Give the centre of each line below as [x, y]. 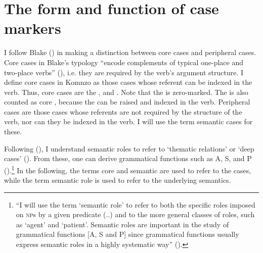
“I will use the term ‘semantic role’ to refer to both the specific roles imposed [136, 204]
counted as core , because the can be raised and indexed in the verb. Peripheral [127, 102]
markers [33, 28]
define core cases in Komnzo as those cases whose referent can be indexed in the [128, 82]
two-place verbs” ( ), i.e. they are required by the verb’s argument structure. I [124, 72]
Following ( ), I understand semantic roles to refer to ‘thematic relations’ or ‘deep [129, 148]
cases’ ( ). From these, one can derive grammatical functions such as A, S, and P [128, 158]
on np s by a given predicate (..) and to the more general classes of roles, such [135, 214]
